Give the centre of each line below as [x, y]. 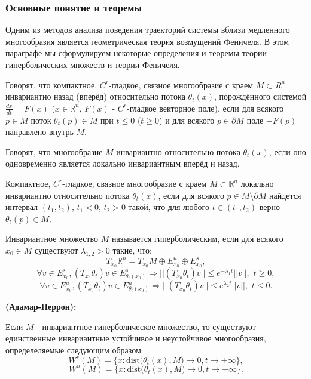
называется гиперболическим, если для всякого [197, 238]
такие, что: [132, 250]
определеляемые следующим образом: [74, 349]
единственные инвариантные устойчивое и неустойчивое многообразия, [136, 338]
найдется [285, 195]
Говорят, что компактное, [51, 84]
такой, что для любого [169, 207]
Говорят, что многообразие [54, 151]
